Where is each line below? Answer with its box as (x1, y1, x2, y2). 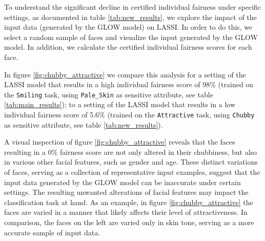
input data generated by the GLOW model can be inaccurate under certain (4, 176, 241, 187)
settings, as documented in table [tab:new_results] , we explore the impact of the (4, 11, 257, 22)
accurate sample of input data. (4, 227, 100, 237)
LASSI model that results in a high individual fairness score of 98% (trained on (4, 79, 254, 90)
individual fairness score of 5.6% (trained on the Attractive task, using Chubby (4, 109, 255, 119)
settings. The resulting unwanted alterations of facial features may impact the (4, 187, 249, 197)
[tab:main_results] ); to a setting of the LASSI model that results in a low (4, 99, 236, 110)
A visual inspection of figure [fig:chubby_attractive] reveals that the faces (4, 136, 235, 147)
